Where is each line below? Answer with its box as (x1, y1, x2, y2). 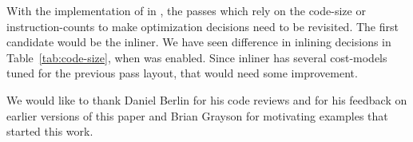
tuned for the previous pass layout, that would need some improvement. (6, 65, 358, 81)
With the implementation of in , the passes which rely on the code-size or (6, 2, 366, 18)
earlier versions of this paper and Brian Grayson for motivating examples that (6, 107, 388, 124)
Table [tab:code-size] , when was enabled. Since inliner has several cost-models (6, 49, 387, 65)
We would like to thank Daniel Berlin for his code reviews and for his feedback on (6, 91, 407, 108)
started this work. (6, 123, 93, 140)
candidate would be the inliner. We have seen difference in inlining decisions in (6, 34, 391, 50)
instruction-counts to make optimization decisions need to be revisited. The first (6, 18, 399, 34)
